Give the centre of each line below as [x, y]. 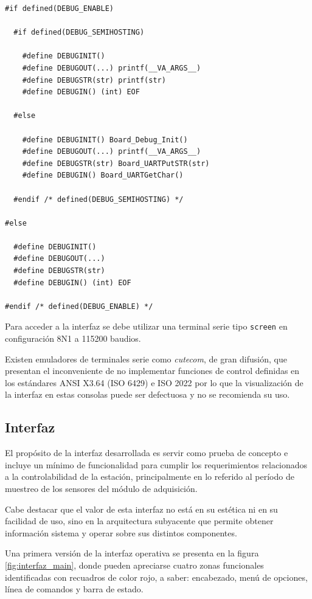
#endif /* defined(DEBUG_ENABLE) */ [79, 306]
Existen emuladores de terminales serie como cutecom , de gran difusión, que [146, 358]
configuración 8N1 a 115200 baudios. [73, 338]
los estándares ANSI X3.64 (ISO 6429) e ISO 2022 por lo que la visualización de [154, 382]
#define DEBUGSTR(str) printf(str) [94, 80]
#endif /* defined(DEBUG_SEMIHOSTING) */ [99, 199]
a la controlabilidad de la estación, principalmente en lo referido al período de [150, 476]
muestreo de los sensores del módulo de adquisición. [101, 489]
